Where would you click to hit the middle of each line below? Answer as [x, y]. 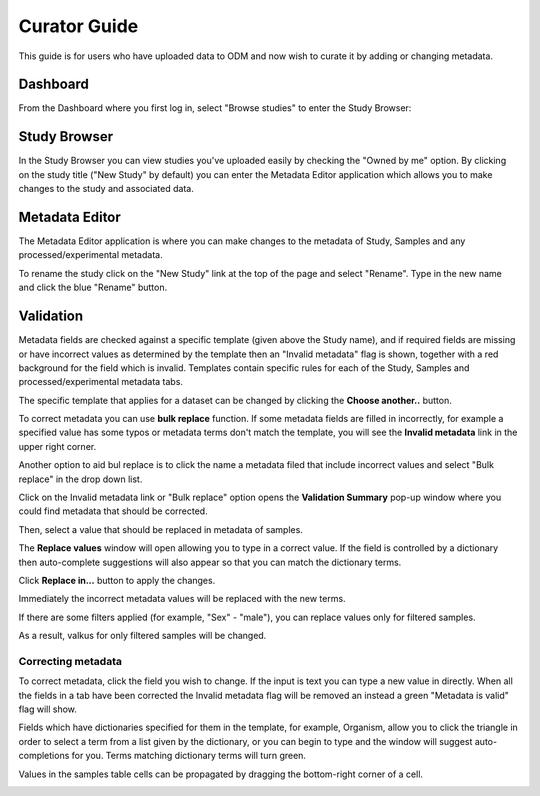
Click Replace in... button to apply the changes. [117, 580]
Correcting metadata [70, 661]
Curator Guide [78, 26]
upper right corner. [57, 446]
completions [44, 756]
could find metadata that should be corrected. [113, 511]
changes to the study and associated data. [106, 189]
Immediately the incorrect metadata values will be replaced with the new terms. [182, 599]
